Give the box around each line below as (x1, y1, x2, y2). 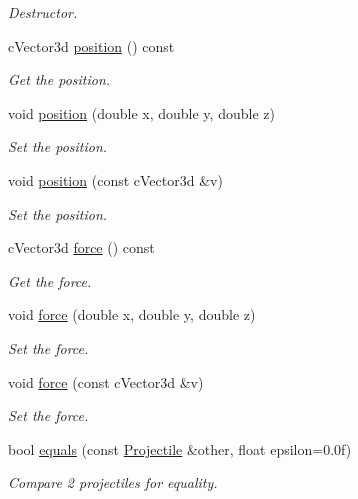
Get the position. (8, 69, 111, 90)
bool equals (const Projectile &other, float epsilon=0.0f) (8, 438, 352, 459)
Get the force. (8, 270, 92, 291)
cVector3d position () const (8, 35, 175, 56)
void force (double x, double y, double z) (8, 304, 256, 325)
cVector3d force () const (8, 237, 155, 258)
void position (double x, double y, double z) (8, 102, 275, 123)
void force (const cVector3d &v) (8, 371, 204, 392)
